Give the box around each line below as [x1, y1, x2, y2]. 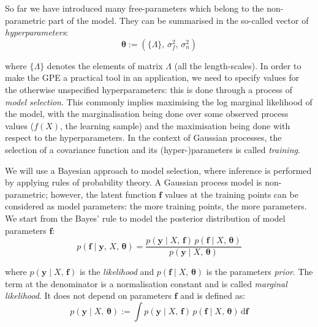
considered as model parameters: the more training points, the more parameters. [5, 200, 307, 212]
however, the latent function [50, 187, 156, 200]
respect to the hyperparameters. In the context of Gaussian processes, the [5, 131, 282, 144]
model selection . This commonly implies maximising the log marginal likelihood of [5, 95, 312, 108]
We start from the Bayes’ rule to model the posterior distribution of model [5, 211, 286, 224]
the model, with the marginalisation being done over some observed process [5, 107, 289, 120]
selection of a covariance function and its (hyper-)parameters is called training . [5, 143, 300, 156]
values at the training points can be [164, 187, 298, 200]
